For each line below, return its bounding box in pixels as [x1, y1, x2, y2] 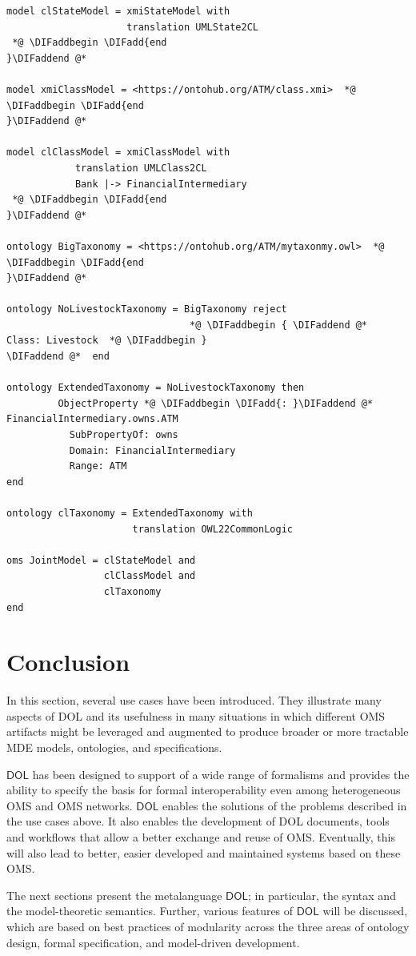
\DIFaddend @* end [6, 351, 110, 363]
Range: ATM [69, 460, 127, 472]
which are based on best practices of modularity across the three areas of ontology [6, 918, 410, 934]
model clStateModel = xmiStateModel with [6, 6, 230, 17]
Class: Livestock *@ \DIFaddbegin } [6, 335, 207, 347]
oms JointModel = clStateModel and [6, 554, 196, 566]
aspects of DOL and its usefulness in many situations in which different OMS [6, 707, 386, 724]
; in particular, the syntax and [248, 886, 396, 903]
